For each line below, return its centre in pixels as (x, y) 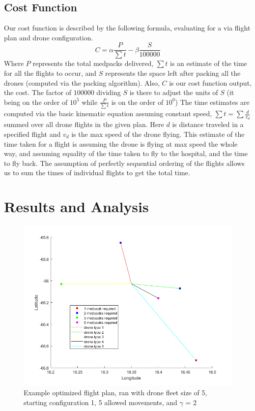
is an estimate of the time (208, 63)
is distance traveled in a (208, 124)
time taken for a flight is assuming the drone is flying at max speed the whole (121, 143)
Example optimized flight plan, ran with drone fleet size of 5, (115, 392)
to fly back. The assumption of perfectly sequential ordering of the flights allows (124, 163)
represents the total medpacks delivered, (93, 63)
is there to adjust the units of (174, 92)
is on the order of (137, 102)
